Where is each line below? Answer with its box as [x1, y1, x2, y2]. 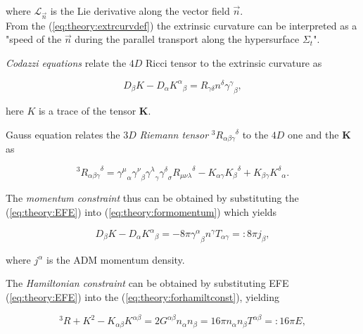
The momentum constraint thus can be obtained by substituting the [6, 191, 299, 205]
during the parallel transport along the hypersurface [75, 32, 300, 46]
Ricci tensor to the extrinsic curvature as [146, 55, 322, 70]
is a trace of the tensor [38, 103, 136, 118]
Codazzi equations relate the [6, 55, 127, 70]
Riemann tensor [139, 127, 209, 141]
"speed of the [6, 32, 62, 46]
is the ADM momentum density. [46, 252, 185, 266]
